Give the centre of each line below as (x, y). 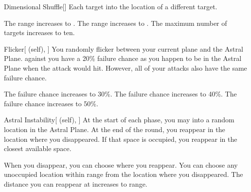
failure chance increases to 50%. (51, 103)
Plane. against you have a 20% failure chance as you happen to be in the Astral (123, 58)
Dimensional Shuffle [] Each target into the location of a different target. (111, 6)
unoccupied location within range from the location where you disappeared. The (124, 174)
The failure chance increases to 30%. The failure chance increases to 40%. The (120, 94)
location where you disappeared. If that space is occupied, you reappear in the (121, 139)
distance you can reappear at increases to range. (76, 183)
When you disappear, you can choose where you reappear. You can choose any (121, 164)
